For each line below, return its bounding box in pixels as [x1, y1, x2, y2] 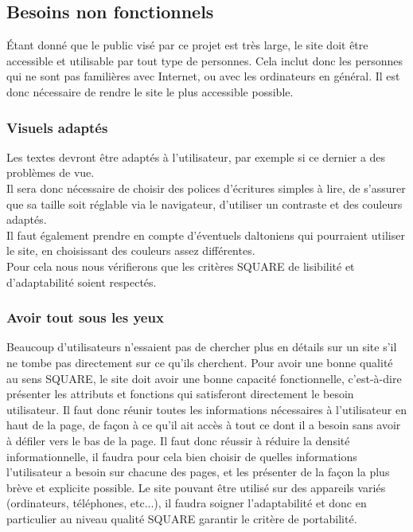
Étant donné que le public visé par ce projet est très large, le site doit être [6, 37, 368, 53]
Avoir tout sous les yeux [6, 307, 164, 327]
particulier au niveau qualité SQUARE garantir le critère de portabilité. [6, 510, 357, 526]
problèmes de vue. [6, 164, 95, 181]
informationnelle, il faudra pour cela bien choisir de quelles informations [6, 448, 357, 464]
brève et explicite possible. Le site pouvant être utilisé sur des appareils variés [6, 479, 386, 495]
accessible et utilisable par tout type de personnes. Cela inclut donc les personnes [6, 52, 403, 68]
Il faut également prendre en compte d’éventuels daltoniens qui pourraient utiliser [6, 226, 405, 243]
